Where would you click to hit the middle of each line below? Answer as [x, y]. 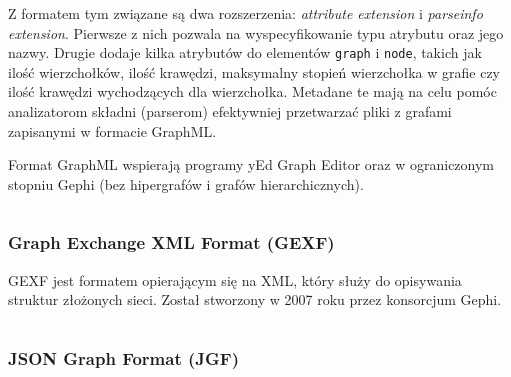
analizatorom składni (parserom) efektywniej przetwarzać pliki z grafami [230, 111]
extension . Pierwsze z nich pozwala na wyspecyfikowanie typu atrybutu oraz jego [256, 32]
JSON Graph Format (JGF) [123, 357]
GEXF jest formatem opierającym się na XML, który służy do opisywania [235, 279]
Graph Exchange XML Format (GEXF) [171, 242]
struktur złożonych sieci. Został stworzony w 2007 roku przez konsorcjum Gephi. [255, 299]
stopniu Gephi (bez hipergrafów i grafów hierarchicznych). [186, 183]
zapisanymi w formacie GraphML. [112, 130]
